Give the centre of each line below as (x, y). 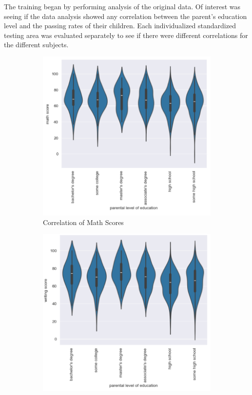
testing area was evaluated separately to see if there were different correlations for (126, 35)
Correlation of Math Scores (83, 222)
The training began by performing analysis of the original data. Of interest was (122, 6)
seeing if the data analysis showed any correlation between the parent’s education (126, 16)
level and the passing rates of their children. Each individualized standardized (120, 26)
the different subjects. (36, 45)
